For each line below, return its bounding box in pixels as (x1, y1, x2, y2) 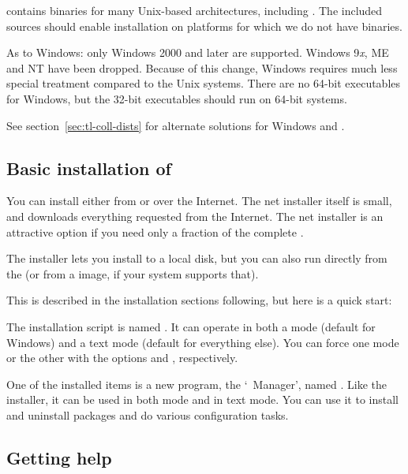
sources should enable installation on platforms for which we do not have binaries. (6, 17, 402, 34)
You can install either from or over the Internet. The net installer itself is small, (6, 192, 392, 209)
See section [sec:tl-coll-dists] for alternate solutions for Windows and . (6, 117, 345, 133)
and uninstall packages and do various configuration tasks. (6, 406, 289, 423)
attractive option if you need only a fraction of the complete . (6, 223, 304, 240)
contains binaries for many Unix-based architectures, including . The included (6, 2, 383, 18)
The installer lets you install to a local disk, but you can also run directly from (6, 250, 387, 267)
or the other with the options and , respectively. (6, 349, 238, 366)
